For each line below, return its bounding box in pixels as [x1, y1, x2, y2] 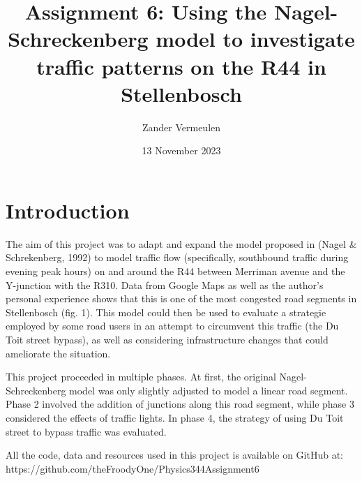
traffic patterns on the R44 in [36, 52, 326, 80]
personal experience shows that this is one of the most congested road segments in [6, 291, 357, 306]
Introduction [6, 195, 130, 224]
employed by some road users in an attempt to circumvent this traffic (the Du [6, 318, 339, 333]
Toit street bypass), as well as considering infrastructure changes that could [6, 332, 329, 346]
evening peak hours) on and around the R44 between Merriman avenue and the [6, 264, 345, 278]
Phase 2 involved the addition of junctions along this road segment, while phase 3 [6, 397, 354, 411]
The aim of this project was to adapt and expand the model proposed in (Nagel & [6, 236, 357, 251]
